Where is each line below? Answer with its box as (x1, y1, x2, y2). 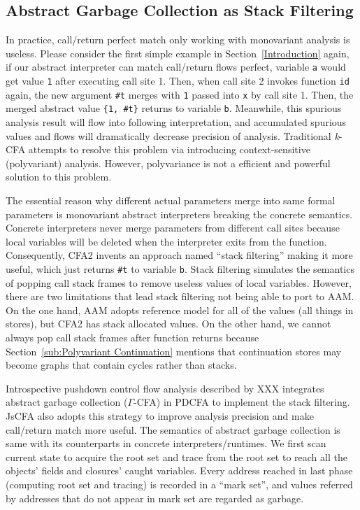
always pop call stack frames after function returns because (6, 330, 259, 344)
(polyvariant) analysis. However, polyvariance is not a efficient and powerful (6, 155, 331, 170)
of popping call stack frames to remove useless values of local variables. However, (6, 275, 352, 290)
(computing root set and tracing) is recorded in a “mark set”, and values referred (6, 476, 353, 491)
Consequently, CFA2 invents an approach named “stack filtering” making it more (6, 248, 353, 262)
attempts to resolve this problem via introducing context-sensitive (28, 142, 310, 157)
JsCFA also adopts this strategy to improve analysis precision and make (6, 408, 314, 423)
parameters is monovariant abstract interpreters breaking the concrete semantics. (6, 206, 353, 221)
